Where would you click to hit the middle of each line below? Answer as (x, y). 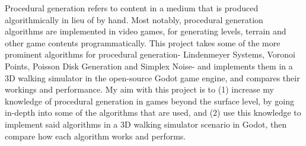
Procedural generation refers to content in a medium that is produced (132, 8)
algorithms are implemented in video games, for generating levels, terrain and (146, 31)
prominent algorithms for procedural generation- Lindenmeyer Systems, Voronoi (150, 54)
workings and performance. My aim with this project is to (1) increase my (139, 89)
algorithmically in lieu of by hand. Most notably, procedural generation (134, 19)
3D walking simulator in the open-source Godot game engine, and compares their (152, 77)
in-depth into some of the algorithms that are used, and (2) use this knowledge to (153, 112)
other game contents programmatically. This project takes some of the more (143, 42)
